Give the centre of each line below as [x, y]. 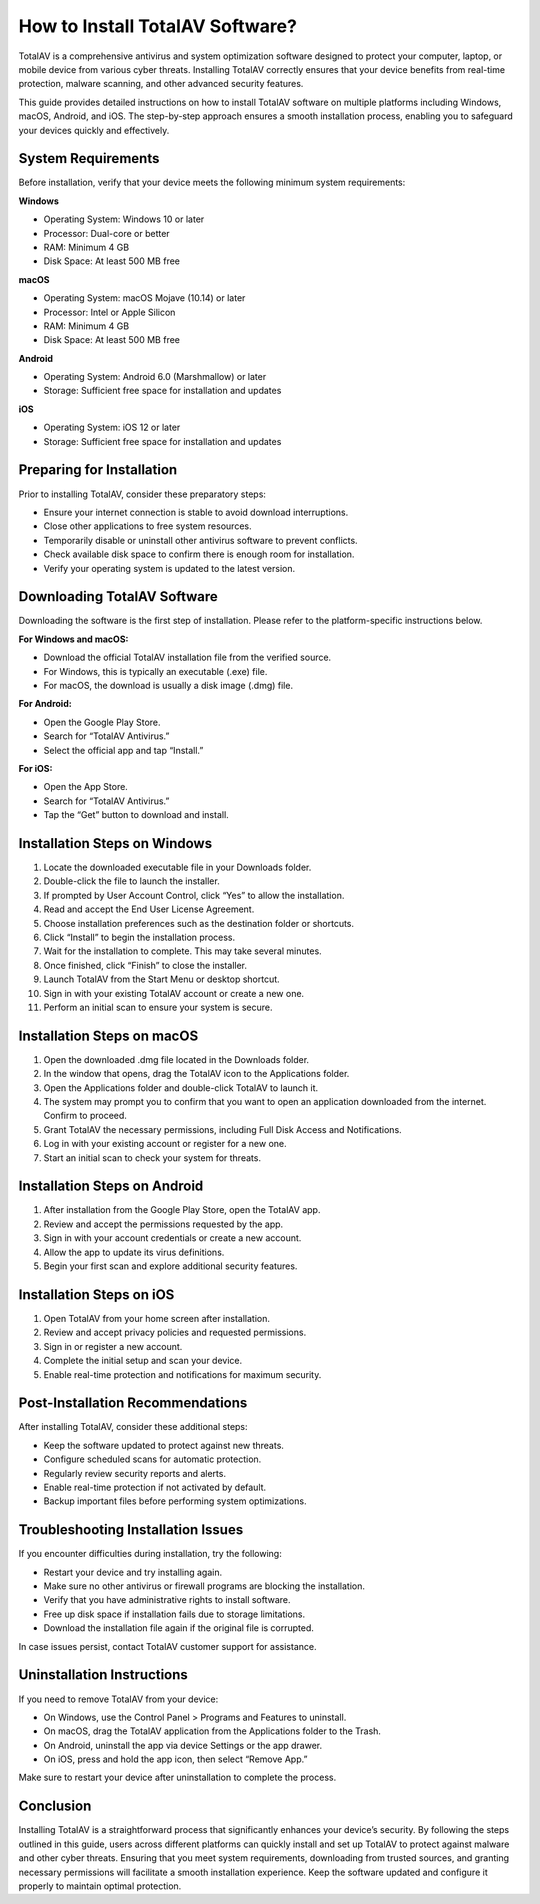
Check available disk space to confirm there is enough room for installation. [199, 554]
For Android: [45, 704]
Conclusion [55, 1806]
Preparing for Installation [98, 470]
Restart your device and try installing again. [133, 1572]
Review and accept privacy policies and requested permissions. [175, 1332]
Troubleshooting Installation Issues [131, 1530]
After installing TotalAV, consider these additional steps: [133, 1427]
